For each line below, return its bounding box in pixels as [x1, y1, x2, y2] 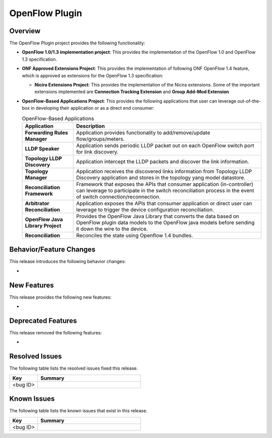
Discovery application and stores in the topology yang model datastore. [76, 174, 246, 181]
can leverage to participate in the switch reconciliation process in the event [76, 187, 254, 194]
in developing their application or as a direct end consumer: [31, 105, 155, 111]
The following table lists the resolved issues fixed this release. [9, 365, 138, 372]
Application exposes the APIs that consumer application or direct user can [76, 200, 252, 207]
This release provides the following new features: [9, 294, 112, 300]
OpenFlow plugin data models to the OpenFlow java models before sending [76, 219, 255, 226]
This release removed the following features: [9, 330, 102, 336]
